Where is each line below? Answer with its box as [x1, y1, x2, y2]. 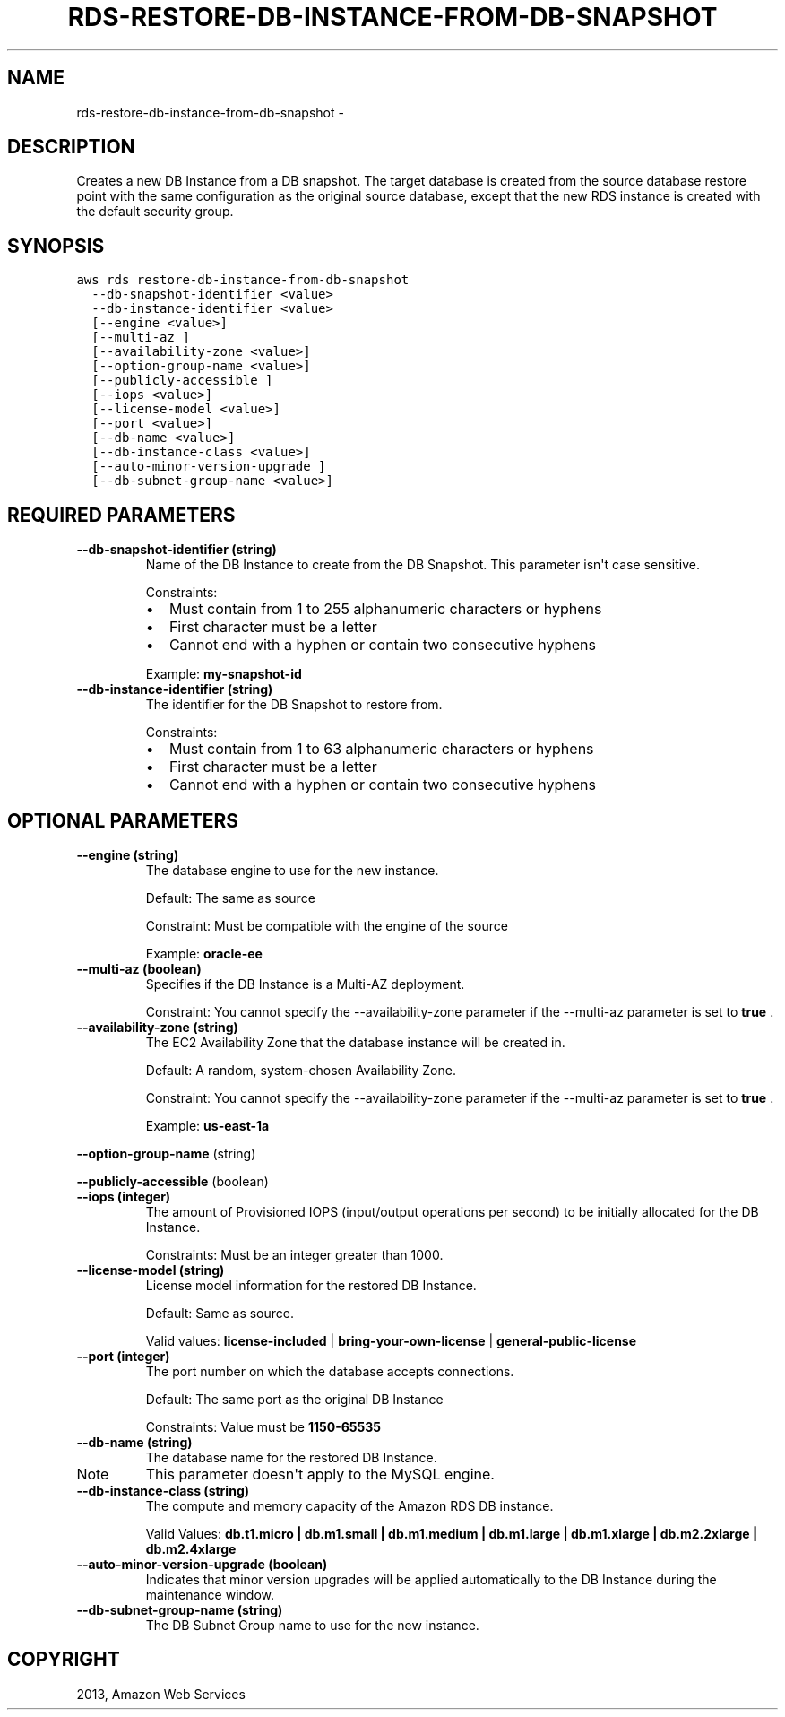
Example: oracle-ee [145, 945, 263, 961]
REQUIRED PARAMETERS [7, 503, 236, 526]
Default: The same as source [145, 889, 315, 906]
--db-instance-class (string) [76, 1482, 249, 1498]
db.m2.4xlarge [145, 1540, 237, 1557]
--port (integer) [76, 1348, 170, 1364]
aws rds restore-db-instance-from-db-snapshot [76, 273, 410, 288]
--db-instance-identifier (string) [76, 681, 273, 698]
